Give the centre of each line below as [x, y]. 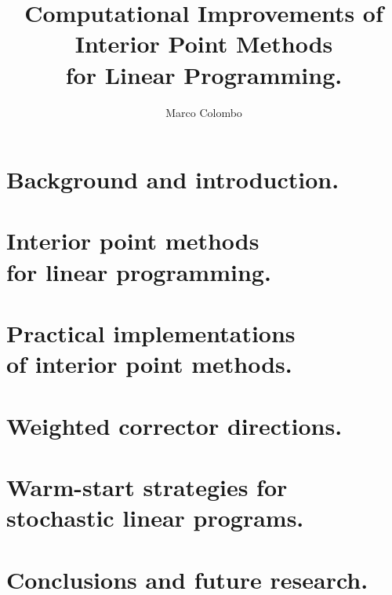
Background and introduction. [173, 179]
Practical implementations [151, 333]
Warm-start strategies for [147, 486]
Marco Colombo [204, 112]
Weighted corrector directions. [174, 425]
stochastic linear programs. [155, 518]
